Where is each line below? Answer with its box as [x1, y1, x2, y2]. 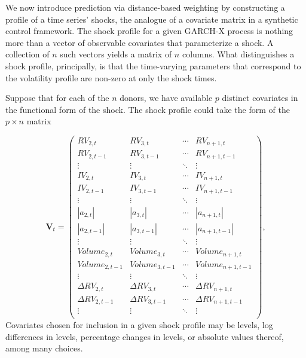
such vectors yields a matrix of [60, 48, 172, 60]
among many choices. [5, 342, 83, 354]
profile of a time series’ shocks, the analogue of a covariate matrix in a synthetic [5, 13, 298, 25]
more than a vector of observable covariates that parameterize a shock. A [5, 36, 274, 48]
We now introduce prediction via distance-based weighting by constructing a [5, 1, 285, 13]
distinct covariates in [222, 91, 298, 104]
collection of [5, 48, 50, 60]
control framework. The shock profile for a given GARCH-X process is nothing [5, 25, 293, 37]
